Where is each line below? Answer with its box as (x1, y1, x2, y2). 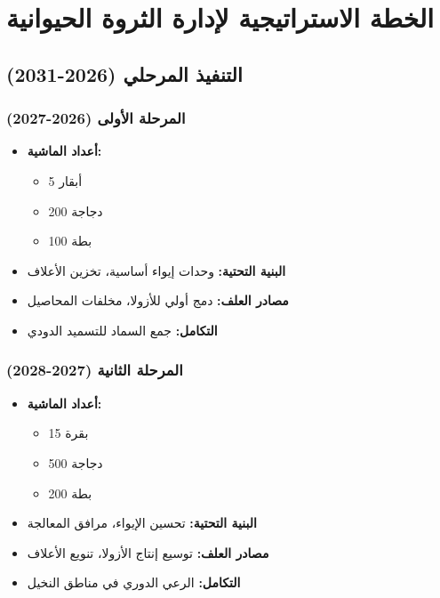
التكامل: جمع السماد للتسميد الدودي (27, 320, 218, 339)
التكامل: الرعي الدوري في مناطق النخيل (27, 573, 241, 592)
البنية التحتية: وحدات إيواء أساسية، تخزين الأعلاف (27, 261, 286, 279)
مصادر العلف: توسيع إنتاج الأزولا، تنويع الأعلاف (27, 543, 269, 562)
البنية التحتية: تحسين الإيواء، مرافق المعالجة (27, 513, 257, 532)
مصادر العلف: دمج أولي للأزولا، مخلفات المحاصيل (27, 291, 289, 310)
